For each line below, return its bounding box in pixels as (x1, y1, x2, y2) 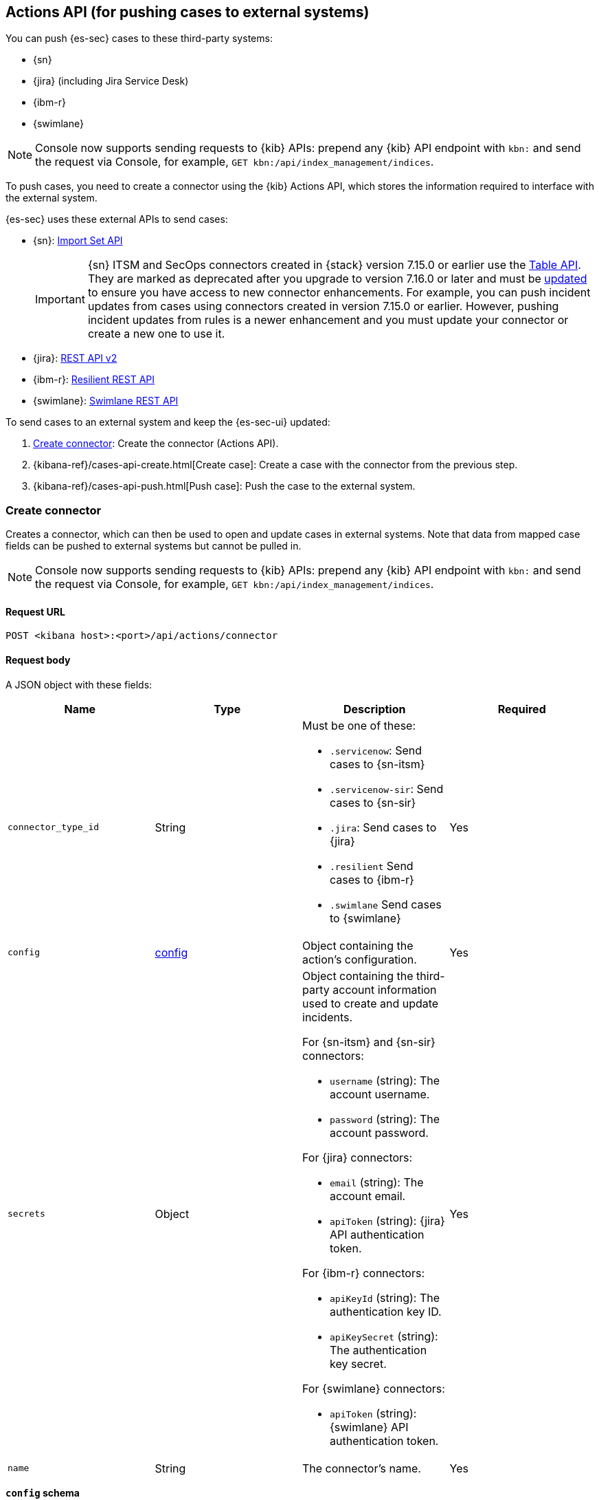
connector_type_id (8, 822, 100, 833)
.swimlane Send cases (330, 897, 442, 911)
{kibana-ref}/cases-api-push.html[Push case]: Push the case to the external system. (33, 480, 416, 492)
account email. (330, 1188, 406, 1203)
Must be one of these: (302, 718, 416, 732)
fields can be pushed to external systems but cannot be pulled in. (5, 540, 302, 552)
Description (343, 702, 406, 716)
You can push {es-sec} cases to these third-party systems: (5, 32, 273, 45)
